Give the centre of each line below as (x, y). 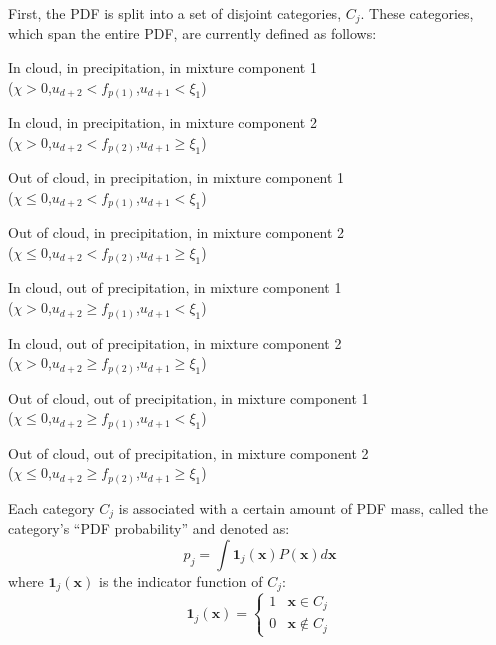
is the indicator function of (181, 580)
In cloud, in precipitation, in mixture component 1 (162, 67)
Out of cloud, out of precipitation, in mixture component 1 (188, 397)
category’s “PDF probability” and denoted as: (149, 528)
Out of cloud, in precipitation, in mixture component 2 (176, 232)
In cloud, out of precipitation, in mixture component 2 (175, 342)
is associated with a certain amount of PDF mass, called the (303, 507)
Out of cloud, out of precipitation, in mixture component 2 (188, 452)
